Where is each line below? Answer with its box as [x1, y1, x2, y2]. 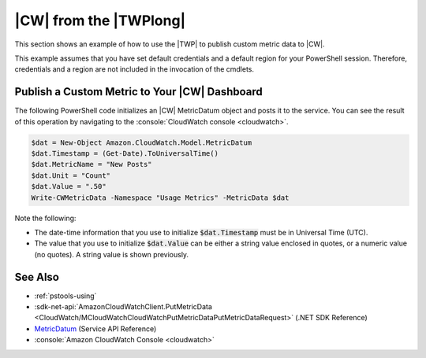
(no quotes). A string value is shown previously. [34, 249, 189, 259]
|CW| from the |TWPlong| [14, 12, 186, 29]
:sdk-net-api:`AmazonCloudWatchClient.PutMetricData [34, 302, 213, 312]
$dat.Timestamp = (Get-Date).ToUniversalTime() [31, 149, 219, 157]
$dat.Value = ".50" [31, 182, 106, 191]
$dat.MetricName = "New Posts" [31, 160, 153, 169]
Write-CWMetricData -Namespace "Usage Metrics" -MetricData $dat [31, 193, 290, 202]
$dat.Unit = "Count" [31, 171, 110, 180]
